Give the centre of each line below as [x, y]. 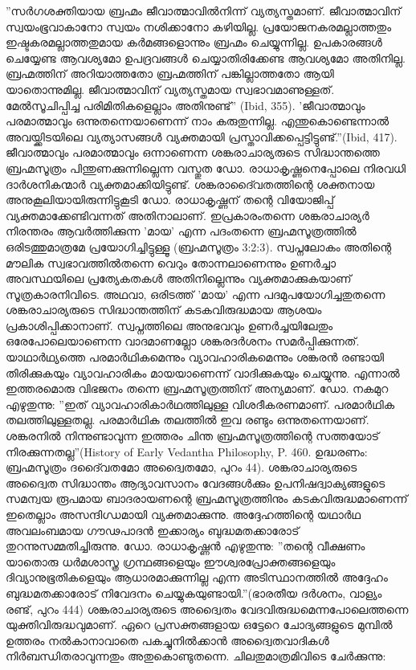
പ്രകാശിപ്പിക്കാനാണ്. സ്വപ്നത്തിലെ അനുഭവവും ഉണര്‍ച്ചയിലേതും [169, 325]
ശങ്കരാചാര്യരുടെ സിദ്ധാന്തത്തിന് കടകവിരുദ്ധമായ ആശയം [164, 310]
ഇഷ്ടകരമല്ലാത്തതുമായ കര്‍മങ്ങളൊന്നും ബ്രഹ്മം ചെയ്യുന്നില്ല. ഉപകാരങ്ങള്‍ [194, 42]
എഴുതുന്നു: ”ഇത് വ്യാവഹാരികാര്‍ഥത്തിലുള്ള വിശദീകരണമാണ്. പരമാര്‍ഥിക [200, 404]
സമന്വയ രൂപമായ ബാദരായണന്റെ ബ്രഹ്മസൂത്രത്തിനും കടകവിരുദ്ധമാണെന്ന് [207, 498]
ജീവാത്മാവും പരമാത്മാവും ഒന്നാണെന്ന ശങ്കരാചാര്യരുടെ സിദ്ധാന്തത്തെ [193, 152]
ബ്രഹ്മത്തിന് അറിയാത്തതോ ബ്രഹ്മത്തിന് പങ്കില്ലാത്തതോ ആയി [170, 74]
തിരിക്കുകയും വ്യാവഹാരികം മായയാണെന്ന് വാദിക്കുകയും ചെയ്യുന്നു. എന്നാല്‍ [203, 372]
